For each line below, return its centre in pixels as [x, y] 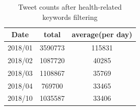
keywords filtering [70, 17]
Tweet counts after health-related [70, 7]
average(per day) [102, 34]
